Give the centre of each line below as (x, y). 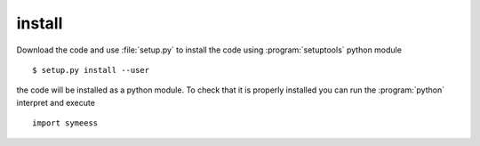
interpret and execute (56, 102)
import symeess (65, 123)
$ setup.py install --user (91, 70)
